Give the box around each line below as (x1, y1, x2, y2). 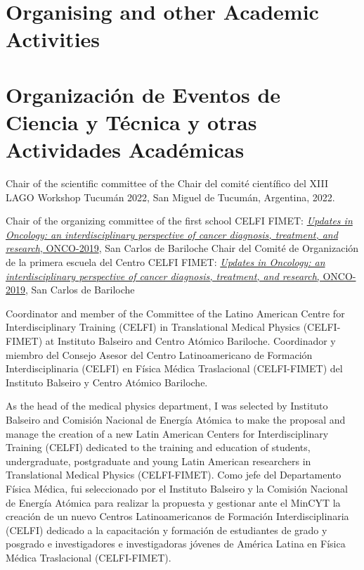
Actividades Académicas (6, 135, 245, 164)
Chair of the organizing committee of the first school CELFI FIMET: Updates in (6, 213, 353, 228)
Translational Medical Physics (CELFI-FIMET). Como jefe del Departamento (6, 467, 342, 482)
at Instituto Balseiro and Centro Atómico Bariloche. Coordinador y (45, 334, 336, 348)
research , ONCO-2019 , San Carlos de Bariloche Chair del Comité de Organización (6, 241, 359, 255)
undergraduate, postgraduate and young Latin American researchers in (6, 453, 311, 468)
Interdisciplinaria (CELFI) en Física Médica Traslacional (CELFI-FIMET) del (6, 361, 343, 376)
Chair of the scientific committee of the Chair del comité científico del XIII (6, 176, 328, 191)
